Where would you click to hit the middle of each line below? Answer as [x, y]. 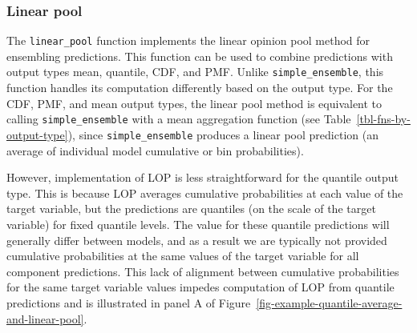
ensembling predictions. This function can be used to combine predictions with [200, 56]
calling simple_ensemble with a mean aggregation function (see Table [179, 119]
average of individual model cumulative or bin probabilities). [155, 150]
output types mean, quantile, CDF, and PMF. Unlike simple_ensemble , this [195, 72]
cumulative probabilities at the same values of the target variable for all [183, 256]
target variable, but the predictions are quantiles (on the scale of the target [191, 209]
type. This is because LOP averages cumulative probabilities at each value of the [205, 193]
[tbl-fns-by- [383, 119]
